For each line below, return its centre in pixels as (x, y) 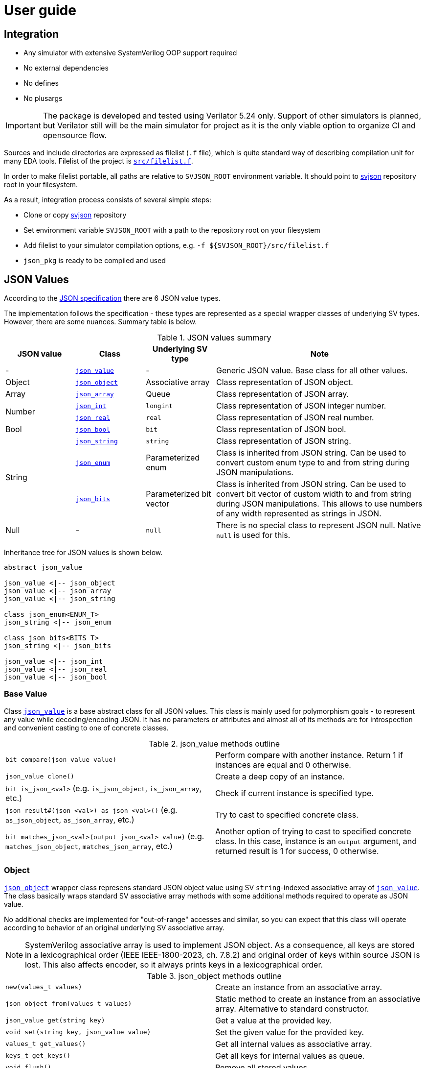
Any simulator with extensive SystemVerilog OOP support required (130, 53)
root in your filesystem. (41, 185)
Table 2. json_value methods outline (214, 743)
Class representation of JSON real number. (295, 418)
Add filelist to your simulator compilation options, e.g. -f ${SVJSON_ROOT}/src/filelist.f (176, 245)
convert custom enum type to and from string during (313, 463)
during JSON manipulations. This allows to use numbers (319, 504)
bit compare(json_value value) (61, 760)
